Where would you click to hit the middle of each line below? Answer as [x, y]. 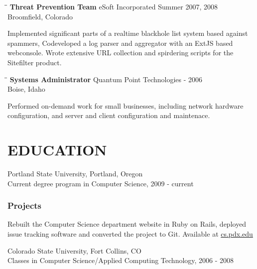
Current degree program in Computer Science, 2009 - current [101, 183]
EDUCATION [57, 150]
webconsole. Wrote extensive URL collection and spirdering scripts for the [121, 53]
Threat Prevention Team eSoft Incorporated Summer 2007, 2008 [114, 6]
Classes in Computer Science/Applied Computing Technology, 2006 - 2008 [121, 260]
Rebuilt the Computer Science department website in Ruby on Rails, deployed [127, 224]
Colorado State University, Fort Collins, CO [74, 250]
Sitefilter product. [35, 62]
